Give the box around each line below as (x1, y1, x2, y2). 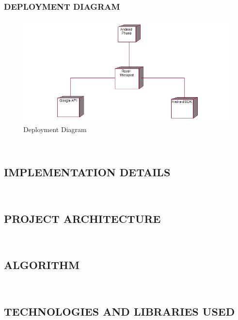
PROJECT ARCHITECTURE (4, 211, 161, 226)
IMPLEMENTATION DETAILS (4, 164, 171, 179)
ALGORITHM (4, 257, 79, 272)
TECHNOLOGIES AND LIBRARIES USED (4, 304, 235, 319)
